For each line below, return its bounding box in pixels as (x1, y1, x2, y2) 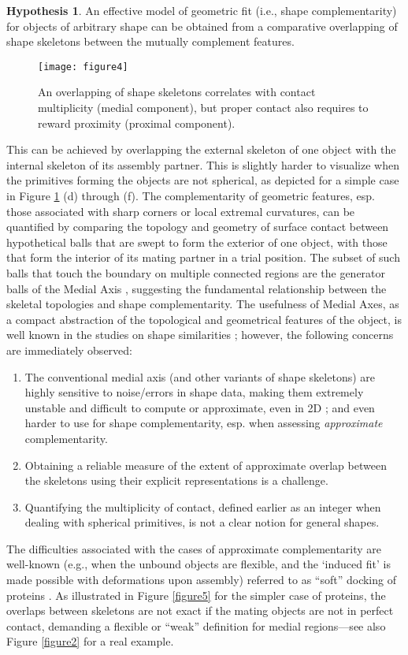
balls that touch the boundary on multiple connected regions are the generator (6, 264, 386, 281)
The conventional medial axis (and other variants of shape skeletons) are (24, 368, 376, 385)
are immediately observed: (6, 341, 132, 358)
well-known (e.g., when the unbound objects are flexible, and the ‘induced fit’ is (6, 556, 391, 572)
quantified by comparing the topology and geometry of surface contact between (6, 218, 389, 235)
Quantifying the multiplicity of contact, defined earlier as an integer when (24, 498, 381, 515)
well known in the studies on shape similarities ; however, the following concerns (6, 326, 394, 343)
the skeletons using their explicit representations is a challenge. (24, 472, 328, 489)
